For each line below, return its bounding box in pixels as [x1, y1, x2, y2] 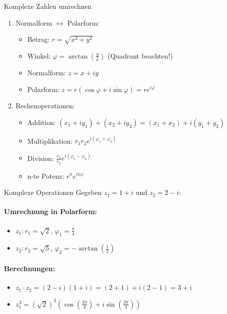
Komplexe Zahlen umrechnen [4, 1, 92, 11]
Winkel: [27, 50, 51, 61]
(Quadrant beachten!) [107, 50, 173, 61]
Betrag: [27, 34, 50, 44]
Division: [27, 153, 54, 163]
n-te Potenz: [27, 170, 65, 181]
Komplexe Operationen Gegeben [4, 187, 102, 197]
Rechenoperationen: [15, 100, 75, 111]
